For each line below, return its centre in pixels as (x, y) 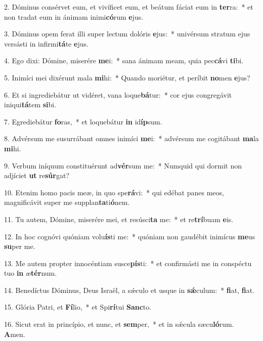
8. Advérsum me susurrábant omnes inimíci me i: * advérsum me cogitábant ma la (131, 138)
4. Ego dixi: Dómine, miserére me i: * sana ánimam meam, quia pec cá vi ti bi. (124, 60)
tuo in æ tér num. (31, 273)
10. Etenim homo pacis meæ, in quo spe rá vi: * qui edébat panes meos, (114, 192)
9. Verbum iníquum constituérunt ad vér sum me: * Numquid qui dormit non (123, 165)
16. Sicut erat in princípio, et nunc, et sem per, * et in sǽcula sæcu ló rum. (119, 324)
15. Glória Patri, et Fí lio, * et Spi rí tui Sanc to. (78, 307)
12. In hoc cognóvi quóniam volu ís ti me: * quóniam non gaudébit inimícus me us (130, 236)
